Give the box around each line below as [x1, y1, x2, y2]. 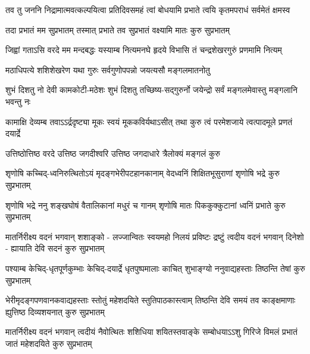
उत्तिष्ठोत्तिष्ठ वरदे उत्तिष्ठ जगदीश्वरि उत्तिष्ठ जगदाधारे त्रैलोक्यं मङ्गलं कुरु [5, 147, 221, 159]
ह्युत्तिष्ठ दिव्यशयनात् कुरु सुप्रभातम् [5, 305, 105, 318]
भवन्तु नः [5, 95, 31, 107]
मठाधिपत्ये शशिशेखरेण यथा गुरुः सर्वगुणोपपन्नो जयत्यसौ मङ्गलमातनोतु [5, 63, 210, 76]
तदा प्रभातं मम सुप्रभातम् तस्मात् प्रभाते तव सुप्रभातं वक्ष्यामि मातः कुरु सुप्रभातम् [5, 23, 230, 36]
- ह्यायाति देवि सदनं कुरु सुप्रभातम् [5, 242, 105, 254]
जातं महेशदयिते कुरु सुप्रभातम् [5, 337, 92, 349]
